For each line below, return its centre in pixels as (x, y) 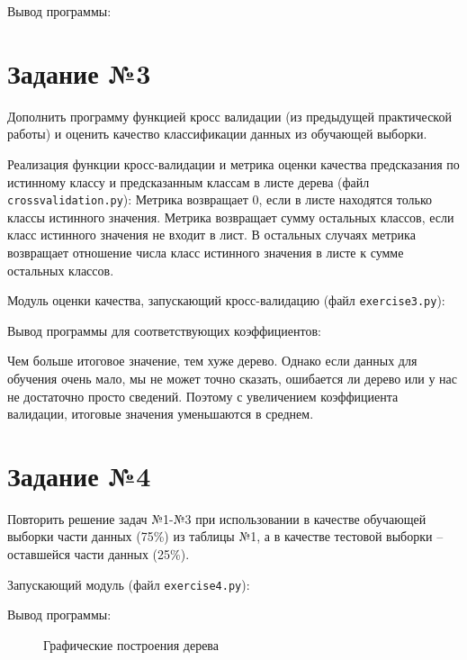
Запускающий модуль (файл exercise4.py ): (129, 584)
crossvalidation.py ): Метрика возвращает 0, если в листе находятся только (220, 199)
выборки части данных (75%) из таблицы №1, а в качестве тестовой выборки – (225, 536)
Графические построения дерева (131, 644)
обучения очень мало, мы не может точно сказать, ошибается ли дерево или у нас (233, 378)
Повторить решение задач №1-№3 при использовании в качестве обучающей (217, 518)
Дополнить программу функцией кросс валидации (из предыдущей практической (229, 116)
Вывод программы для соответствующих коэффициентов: (164, 330)
